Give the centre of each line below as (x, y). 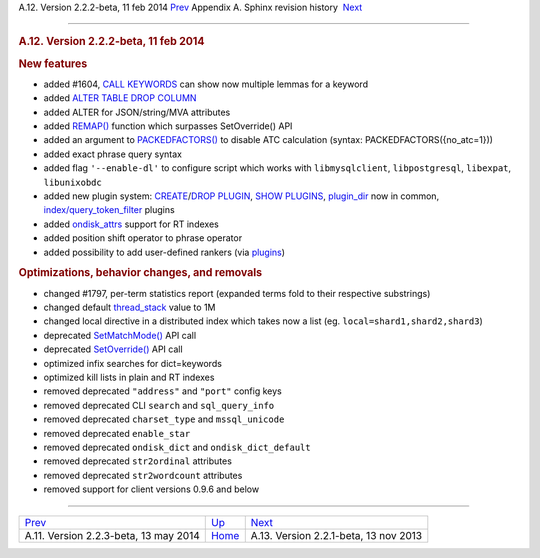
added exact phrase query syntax (113, 154)
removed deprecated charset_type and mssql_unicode (164, 419)
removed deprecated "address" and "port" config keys (162, 391)
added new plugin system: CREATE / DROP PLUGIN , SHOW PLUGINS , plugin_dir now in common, (241, 196)
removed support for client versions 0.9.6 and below (151, 489)
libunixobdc (72, 182)
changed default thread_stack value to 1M (129, 307)
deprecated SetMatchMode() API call (120, 335)
